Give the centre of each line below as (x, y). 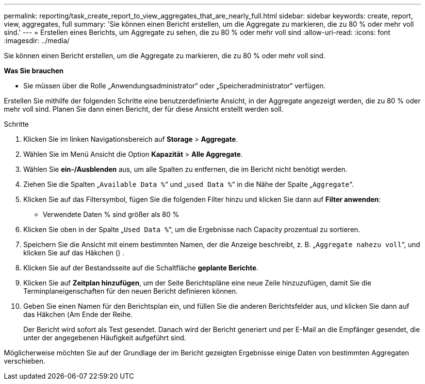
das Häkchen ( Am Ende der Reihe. (78, 314)
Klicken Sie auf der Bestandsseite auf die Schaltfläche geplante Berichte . (141, 268)
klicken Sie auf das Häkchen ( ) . (74, 253)
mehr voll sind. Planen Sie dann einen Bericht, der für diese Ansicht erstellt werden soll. (144, 109)
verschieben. (25, 361)
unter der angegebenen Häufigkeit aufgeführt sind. (105, 338)
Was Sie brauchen (34, 71)
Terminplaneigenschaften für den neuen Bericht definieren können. (131, 291)
